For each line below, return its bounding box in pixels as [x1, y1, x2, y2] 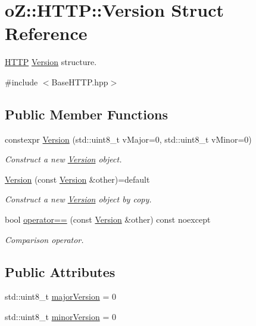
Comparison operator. [5, 233, 84, 245]
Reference [5, 21, 88, 45]
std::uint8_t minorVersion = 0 [5, 310, 116, 323]
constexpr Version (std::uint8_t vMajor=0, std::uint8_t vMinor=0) [5, 133, 252, 145]
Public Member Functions [5, 104, 168, 123]
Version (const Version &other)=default [5, 173, 150, 185]
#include [5, 75, 38, 88]
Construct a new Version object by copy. [5, 193, 152, 205]
